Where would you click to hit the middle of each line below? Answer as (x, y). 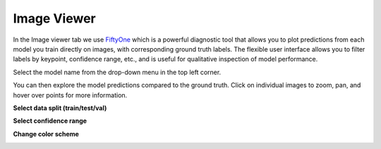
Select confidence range (50, 121)
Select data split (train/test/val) (60, 108)
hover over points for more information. (70, 95)
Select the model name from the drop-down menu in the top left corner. (117, 72)
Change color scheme (46, 133)
